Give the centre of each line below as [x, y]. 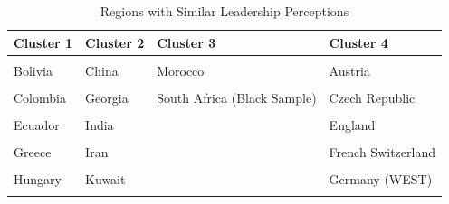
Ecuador [37, 124]
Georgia [107, 97]
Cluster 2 [115, 42]
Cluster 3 [186, 42]
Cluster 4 [358, 42]
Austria [349, 70]
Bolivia [33, 70]
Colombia [40, 97]
